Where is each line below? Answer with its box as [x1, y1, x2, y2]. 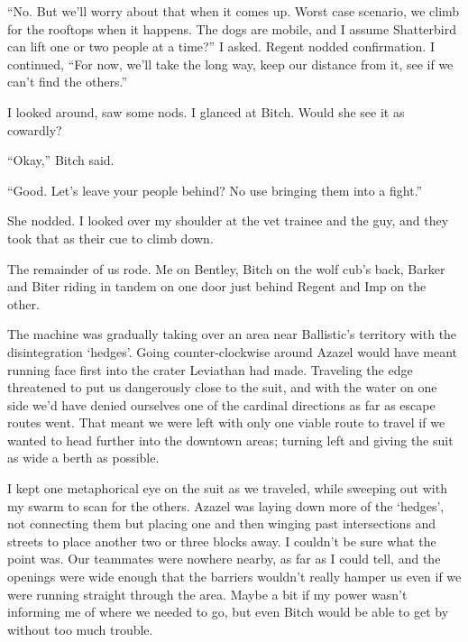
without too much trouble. [7, 619, 153, 638]
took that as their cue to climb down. [7, 228, 214, 247]
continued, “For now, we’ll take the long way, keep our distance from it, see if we [7, 54, 454, 73]
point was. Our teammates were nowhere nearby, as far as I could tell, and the [7, 549, 441, 568]
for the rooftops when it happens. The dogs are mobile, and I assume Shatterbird [7, 19, 456, 38]
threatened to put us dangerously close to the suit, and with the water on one [7, 378, 437, 397]
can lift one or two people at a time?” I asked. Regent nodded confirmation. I [7, 37, 435, 56]
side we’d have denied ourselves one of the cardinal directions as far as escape [7, 395, 436, 414]
